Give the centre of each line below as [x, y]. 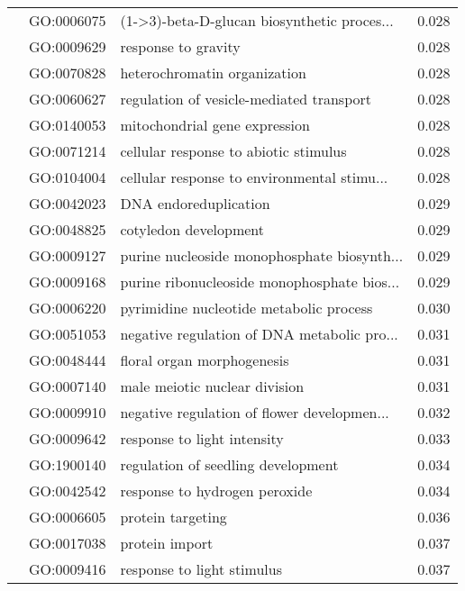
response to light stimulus [201, 569]
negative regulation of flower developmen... [255, 412]
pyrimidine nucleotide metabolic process [246, 308]
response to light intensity [202, 438]
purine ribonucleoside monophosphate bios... [260, 282]
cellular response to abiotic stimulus [233, 151]
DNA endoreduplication [195, 203]
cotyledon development [192, 229]
